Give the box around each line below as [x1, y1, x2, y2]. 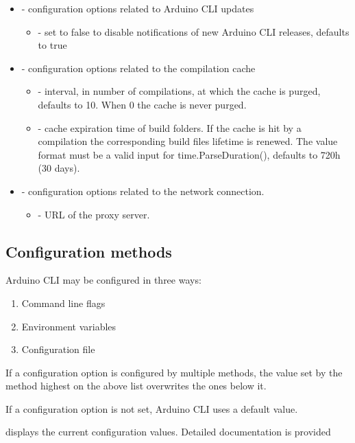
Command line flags [21, 295, 106, 310]
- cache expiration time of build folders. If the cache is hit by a [38, 120, 302, 135]
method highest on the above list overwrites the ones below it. [5, 378, 267, 393]
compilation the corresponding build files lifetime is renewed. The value [38, 134, 338, 148]
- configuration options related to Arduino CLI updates [21, 1, 254, 15]
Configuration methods [5, 240, 172, 262]
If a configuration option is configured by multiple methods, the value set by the [5, 365, 343, 379]
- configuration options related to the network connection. [21, 183, 265, 198]
